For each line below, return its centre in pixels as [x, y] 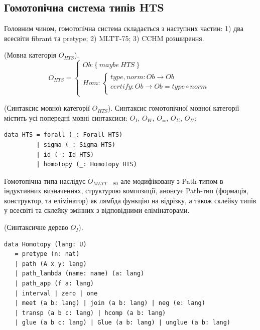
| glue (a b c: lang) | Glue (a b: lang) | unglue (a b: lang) [123, 323]
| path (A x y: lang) [51, 264]
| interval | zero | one [56, 293]
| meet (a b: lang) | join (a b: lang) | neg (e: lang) [110, 303]
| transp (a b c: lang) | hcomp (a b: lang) [90, 313]
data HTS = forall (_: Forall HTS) [63, 135]
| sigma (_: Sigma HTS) [76, 144]
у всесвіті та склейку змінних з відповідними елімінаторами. [97, 210]
